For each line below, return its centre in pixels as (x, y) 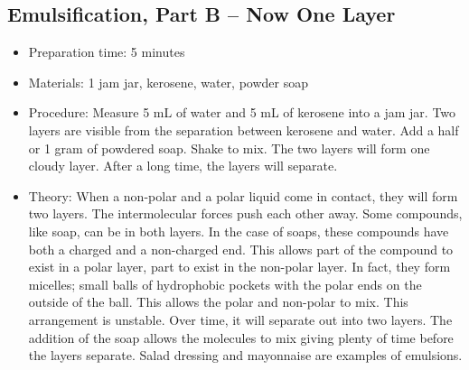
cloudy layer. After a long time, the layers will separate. (183, 166)
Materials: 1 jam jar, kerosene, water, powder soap (168, 82)
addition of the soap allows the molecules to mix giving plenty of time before (241, 337)
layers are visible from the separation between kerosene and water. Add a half (244, 129)
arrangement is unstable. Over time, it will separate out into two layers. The (240, 319)
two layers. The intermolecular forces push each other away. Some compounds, (245, 213)
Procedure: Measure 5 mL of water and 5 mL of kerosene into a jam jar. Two (242, 112)
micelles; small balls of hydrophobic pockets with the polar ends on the (225, 284)
